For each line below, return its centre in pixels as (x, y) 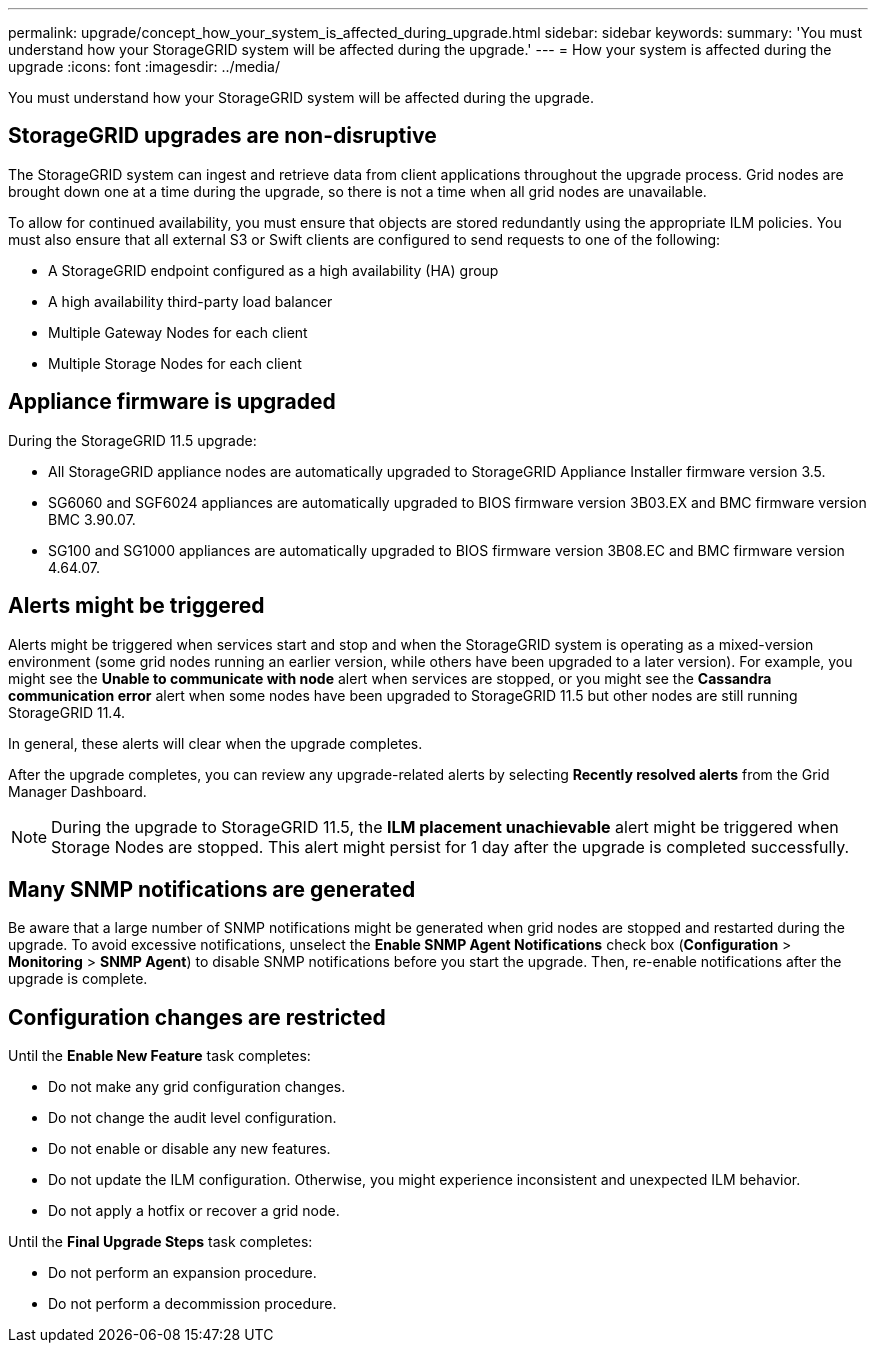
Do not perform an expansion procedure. (182, 1273)
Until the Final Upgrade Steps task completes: (160, 1242)
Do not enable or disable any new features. (189, 1149)
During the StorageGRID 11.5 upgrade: (132, 440)
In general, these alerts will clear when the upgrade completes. (215, 743)
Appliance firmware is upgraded (172, 402)
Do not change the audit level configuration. (192, 1118)
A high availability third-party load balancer (190, 301)
